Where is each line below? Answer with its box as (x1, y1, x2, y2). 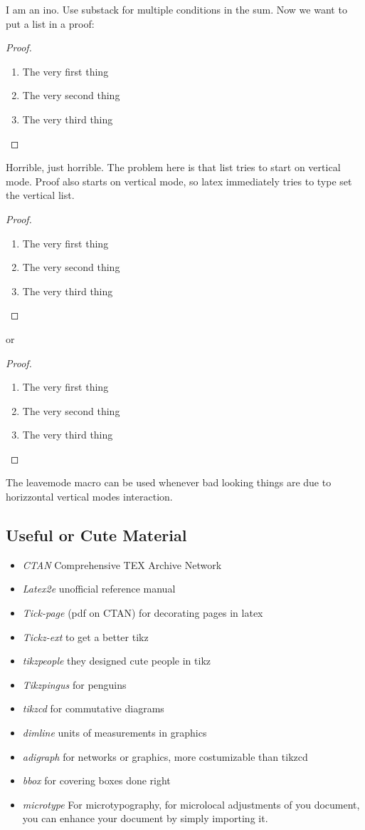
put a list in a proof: (6, 16, 95, 31)
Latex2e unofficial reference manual (22, 581, 176, 596)
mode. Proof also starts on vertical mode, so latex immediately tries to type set (6, 173, 352, 188)
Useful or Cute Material (6, 524, 187, 546)
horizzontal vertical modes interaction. (6, 489, 173, 504)
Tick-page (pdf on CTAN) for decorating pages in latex (22, 605, 263, 620)
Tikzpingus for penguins (22, 677, 127, 692)
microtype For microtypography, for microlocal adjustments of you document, (22, 796, 360, 811)
